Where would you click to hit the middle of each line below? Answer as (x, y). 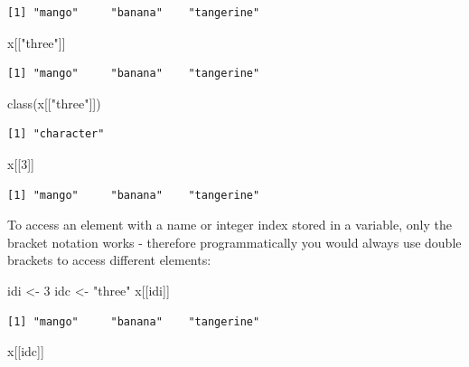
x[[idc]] (26, 351)
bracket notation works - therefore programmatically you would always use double (234, 242)
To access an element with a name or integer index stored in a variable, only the (230, 225)
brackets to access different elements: (109, 260)
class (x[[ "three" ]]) (54, 103)
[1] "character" (56, 134)
